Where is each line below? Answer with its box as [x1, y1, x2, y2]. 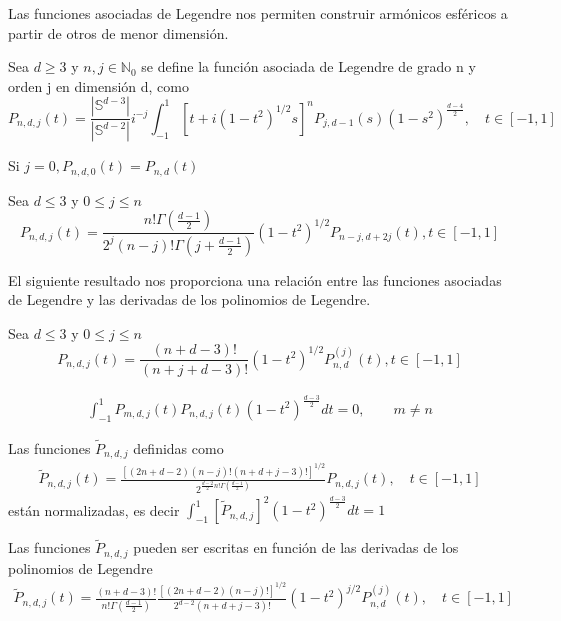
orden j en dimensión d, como [8, 75, 189, 96]
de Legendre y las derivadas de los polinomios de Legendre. [8, 289, 371, 310]
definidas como [133, 437, 224, 458]
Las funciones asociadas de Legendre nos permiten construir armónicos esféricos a [8, 3, 508, 23]
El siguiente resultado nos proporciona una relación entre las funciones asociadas [8, 269, 502, 290]
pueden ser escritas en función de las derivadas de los [133, 537, 459, 558]
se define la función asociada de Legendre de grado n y [141, 56, 476, 77]
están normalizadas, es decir [8, 499, 180, 520]
